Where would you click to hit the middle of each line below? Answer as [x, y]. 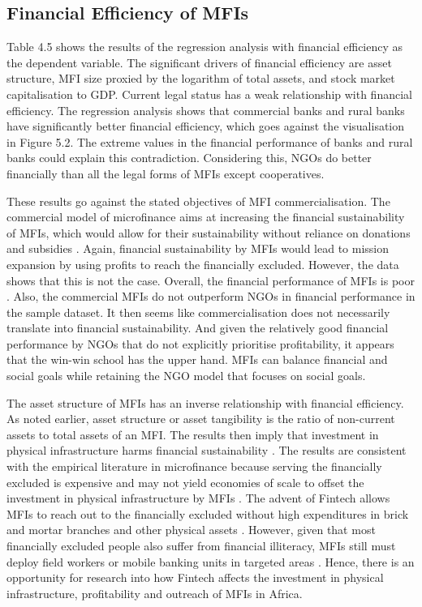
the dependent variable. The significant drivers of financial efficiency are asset [199, 62]
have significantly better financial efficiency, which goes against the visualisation [206, 126]
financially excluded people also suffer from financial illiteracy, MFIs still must [201, 546]
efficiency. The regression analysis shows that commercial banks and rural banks [206, 110]
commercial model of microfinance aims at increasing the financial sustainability [206, 217]
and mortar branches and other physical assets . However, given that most [191, 530]
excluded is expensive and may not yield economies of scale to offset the [185, 482]
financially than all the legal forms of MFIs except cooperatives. [166, 173]
